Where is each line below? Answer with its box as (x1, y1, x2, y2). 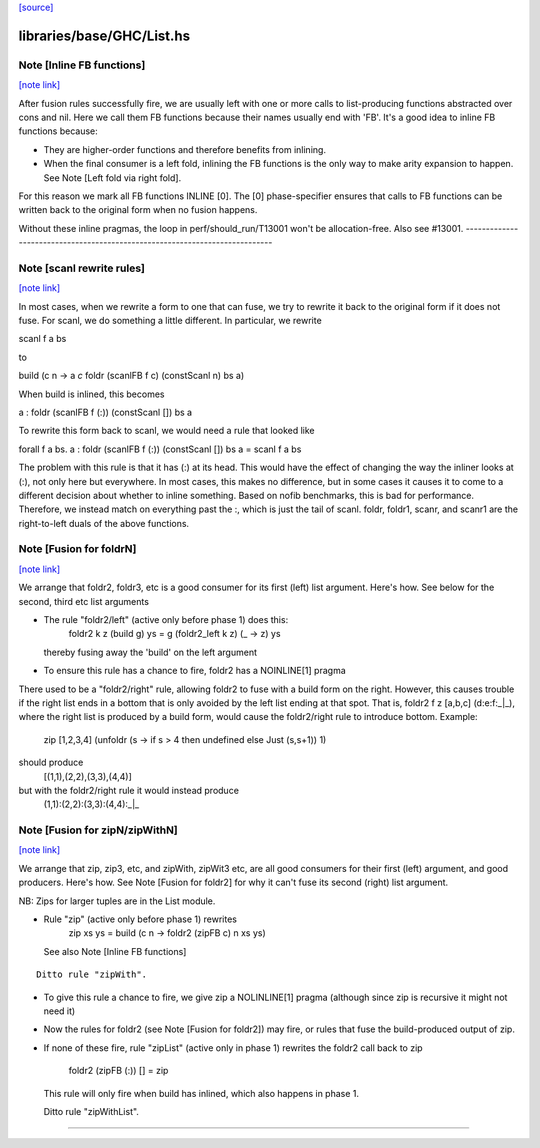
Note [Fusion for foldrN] (18, 542, 137, 556)
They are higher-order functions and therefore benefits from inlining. (43, 143, 327, 155)
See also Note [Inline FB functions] (43, 945, 187, 957)
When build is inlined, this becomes (18, 388, 165, 400)
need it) (43, 1005, 76, 1017)
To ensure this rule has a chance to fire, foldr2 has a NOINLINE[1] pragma (43, 665, 347, 677)
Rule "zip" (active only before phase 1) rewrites (43, 913, 237, 925)
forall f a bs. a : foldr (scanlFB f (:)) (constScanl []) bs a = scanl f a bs (18, 443, 302, 455)
